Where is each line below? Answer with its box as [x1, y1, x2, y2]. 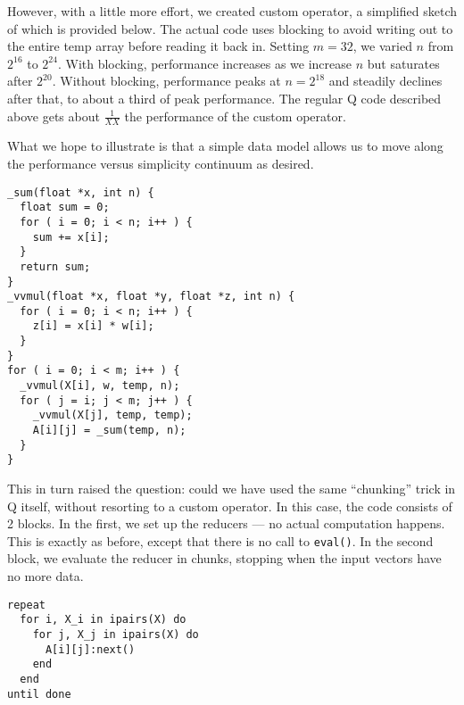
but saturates [367, 54, 440, 72]
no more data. [7, 567, 84, 585]
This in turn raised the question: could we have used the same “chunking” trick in [7, 479, 456, 498]
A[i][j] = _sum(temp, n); [32, 424, 186, 437]
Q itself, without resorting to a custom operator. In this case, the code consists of [7, 496, 452, 515]
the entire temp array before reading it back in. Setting [7, 37, 310, 55]
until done [7, 687, 71, 701]
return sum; [20, 260, 91, 273]
